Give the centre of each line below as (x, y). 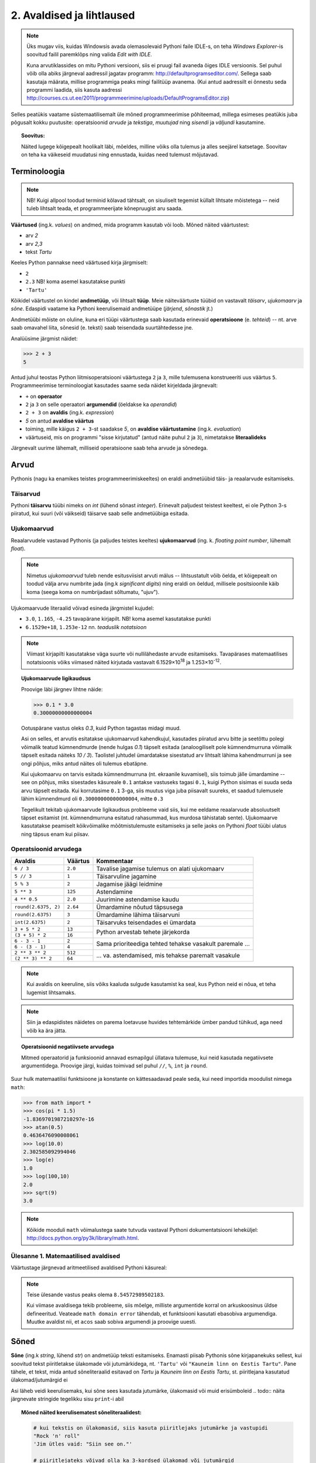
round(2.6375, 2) (37, 907)
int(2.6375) (30, 923)
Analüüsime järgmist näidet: (44, 338)
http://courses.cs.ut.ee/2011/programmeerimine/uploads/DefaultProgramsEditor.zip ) (128, 98)
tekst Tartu (39, 252)
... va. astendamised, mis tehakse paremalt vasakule (168, 956)
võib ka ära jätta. (47, 1031)
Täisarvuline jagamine (126, 876)
